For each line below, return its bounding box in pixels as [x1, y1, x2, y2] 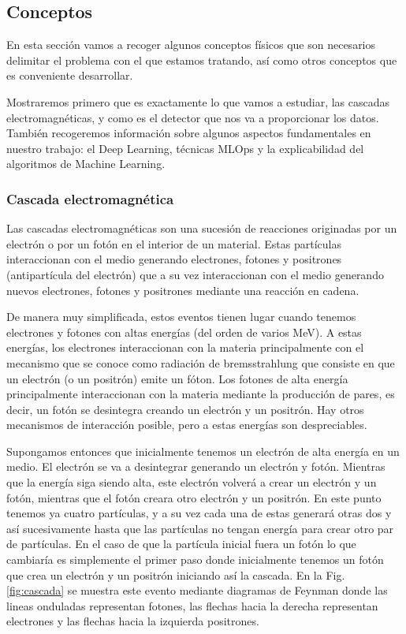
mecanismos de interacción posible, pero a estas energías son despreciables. [6, 416, 367, 433]
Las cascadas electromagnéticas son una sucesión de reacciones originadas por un [6, 220, 397, 237]
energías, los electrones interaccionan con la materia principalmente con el [6, 339, 364, 356]
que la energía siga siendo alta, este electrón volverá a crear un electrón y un [6, 474, 377, 490]
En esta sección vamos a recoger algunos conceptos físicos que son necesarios [6, 36, 376, 53]
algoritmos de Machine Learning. [6, 155, 166, 172]
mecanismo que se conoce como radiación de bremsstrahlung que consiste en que [6, 354, 395, 371]
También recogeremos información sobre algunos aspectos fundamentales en [6, 125, 371, 141]
